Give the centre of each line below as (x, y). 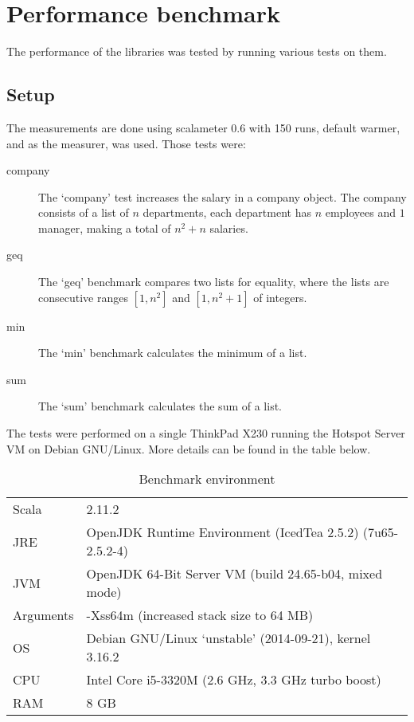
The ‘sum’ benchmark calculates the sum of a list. (160, 406)
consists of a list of (84, 212)
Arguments (43, 615)
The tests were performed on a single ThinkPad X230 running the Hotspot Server (206, 433)
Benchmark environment (207, 479)
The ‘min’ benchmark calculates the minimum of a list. (173, 353)
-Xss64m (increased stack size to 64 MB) (200, 615)
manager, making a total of (105, 228)
